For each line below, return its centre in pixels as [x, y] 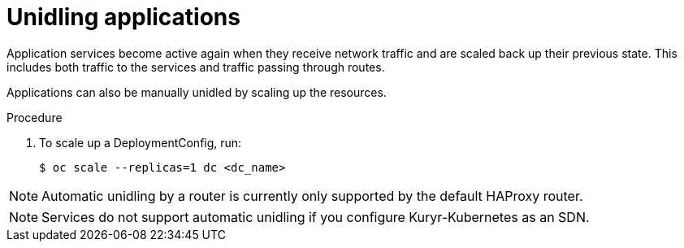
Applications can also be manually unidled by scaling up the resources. [197, 92]
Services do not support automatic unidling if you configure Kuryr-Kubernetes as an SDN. [316, 217]
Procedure [35, 117]
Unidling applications [123, 17]
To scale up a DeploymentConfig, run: [141, 142]
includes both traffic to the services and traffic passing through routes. [196, 67]
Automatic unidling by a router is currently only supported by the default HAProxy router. [312, 196]
